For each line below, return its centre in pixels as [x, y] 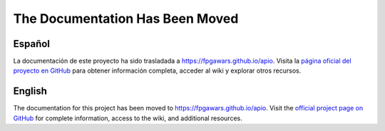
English [30, 91]
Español [31, 44]
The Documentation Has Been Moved [126, 19]
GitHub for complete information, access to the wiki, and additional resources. [128, 118]
